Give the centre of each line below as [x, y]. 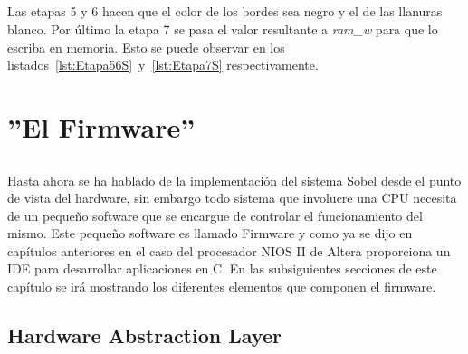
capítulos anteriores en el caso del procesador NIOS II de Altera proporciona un [229, 250]
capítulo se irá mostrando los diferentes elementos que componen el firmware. [222, 287]
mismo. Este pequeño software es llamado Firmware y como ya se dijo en [210, 233]
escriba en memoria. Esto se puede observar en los [146, 47]
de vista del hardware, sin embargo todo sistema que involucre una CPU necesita [232, 198]
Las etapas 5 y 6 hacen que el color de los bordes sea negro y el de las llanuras [225, 11]
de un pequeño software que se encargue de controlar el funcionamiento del [215, 215]
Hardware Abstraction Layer [144, 335]
